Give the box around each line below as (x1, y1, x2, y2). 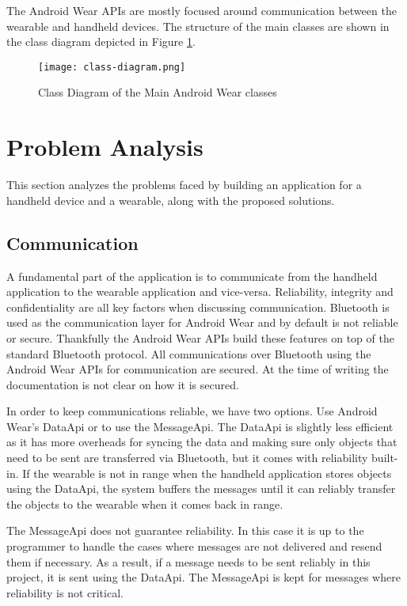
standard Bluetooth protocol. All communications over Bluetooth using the (6, 345, 371, 362)
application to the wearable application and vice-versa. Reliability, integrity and (6, 283, 394, 300)
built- (371, 449, 398, 466)
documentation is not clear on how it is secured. (6, 376, 239, 392)
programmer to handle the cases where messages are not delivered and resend (6, 538, 382, 555)
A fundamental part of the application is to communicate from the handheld (6, 267, 378, 284)
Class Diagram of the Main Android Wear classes (38, 84, 277, 100)
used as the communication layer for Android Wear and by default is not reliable (6, 314, 398, 331)
